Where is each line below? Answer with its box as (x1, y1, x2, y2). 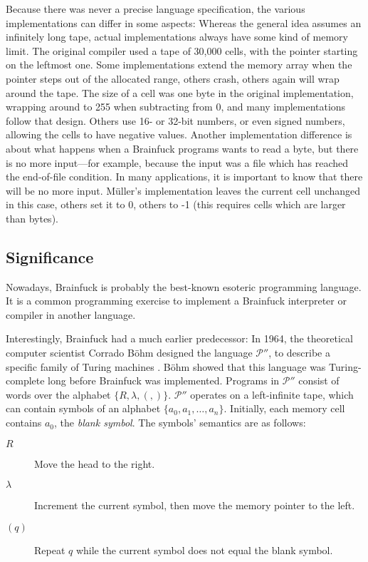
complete (6, 373, 45, 388)
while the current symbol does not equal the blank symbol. (75, 542, 333, 557)
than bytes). (6, 210, 58, 225)
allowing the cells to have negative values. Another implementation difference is (6, 127, 352, 142)
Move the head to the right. (34, 456, 155, 471)
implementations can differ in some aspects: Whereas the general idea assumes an (6, 15, 362, 30)
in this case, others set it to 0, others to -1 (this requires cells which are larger (6, 197, 346, 212)
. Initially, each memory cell (224, 401, 345, 416)
